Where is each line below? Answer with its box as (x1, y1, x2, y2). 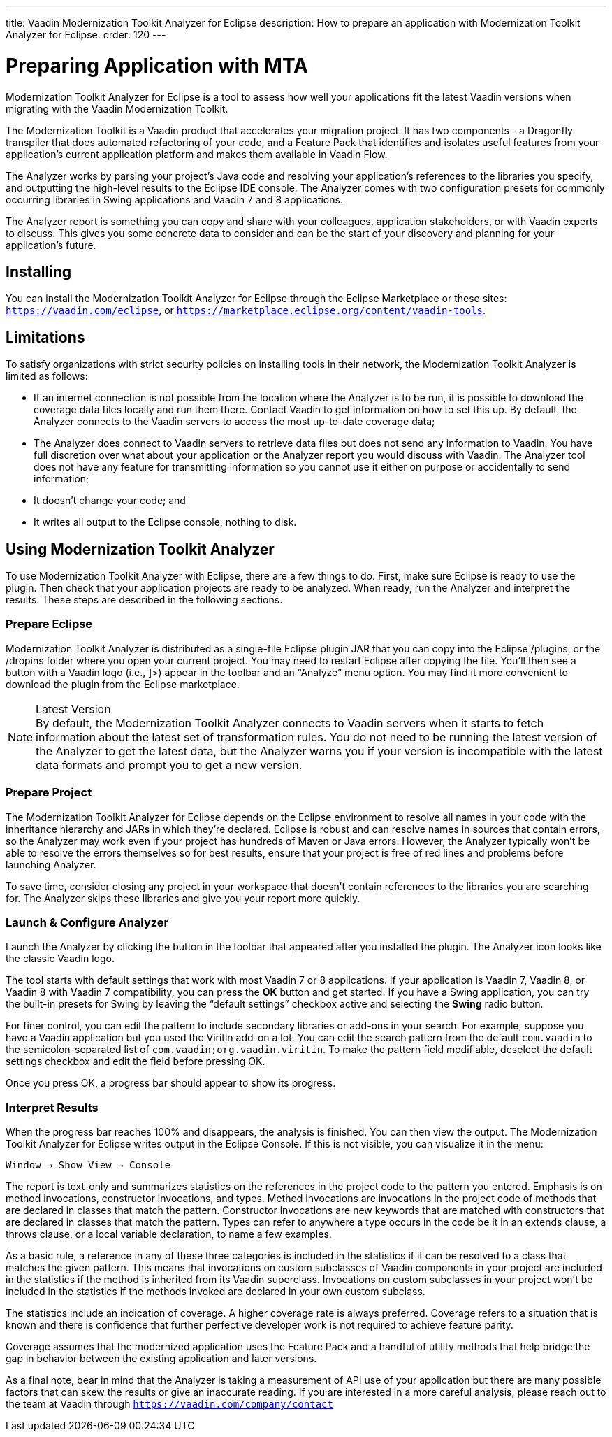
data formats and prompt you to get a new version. (36, 757, 303, 772)
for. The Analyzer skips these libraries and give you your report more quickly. (6, 892, 360, 904)
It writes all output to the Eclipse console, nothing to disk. (34, 516, 297, 529)
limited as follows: (6, 370, 88, 383)
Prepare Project (6, 785, 92, 800)
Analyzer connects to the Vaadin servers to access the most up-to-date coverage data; (34, 415, 435, 428)
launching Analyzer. (6, 858, 96, 871)
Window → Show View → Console (6, 1159, 171, 1171)
